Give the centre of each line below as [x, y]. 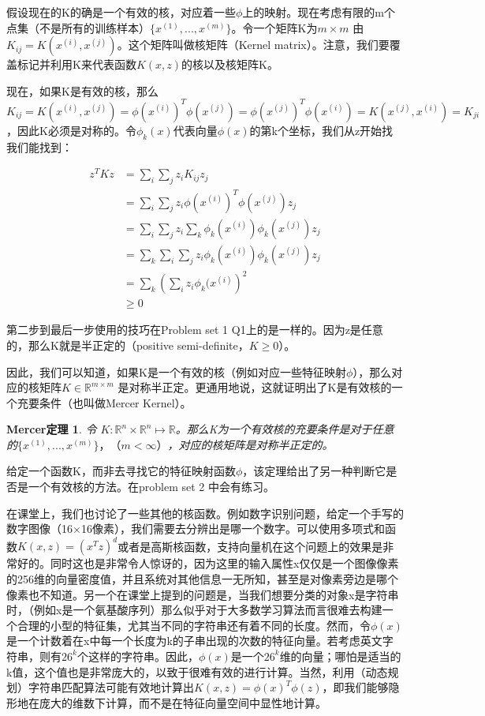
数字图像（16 [39, 529]
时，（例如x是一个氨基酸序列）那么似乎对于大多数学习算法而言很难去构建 [194, 610]
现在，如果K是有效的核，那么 [82, 90]
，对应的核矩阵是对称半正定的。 [250, 444]
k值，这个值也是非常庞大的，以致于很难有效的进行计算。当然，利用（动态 [197, 671]
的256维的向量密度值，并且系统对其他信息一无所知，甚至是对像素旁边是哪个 [202, 578]
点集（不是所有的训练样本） [78, 27]
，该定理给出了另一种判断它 [314, 471]
